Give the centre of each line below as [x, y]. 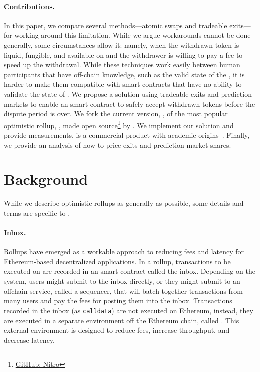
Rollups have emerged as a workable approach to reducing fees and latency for [124, 252]
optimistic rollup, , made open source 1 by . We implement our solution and [119, 124]
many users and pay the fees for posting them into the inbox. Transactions [118, 301]
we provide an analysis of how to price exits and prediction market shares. [118, 145]
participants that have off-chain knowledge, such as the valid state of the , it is [124, 74]
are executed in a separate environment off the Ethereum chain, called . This [122, 320]
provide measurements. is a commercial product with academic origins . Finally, [127, 135]
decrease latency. [29, 340]
